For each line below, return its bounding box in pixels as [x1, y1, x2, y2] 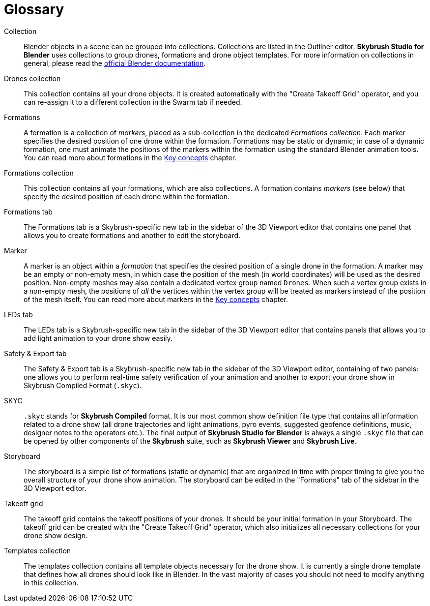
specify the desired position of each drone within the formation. [24, 192, 229, 201]
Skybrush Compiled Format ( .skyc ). [24, 381, 142, 390]
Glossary [4, 1, 64, 18]
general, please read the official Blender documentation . [24, 59, 206, 67]
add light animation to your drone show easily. [24, 333, 172, 342]
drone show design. [24, 531, 87, 540]
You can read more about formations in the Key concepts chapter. [24, 153, 237, 162]
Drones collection [4, 74, 61, 83]
